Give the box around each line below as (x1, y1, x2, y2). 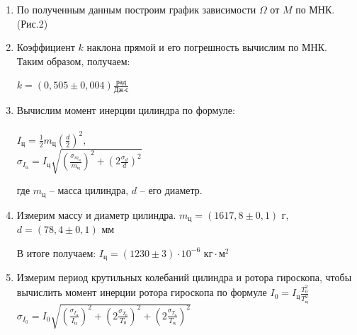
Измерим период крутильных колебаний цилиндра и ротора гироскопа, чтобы (16, 270, 352, 285)
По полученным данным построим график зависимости (16, 2, 256, 16)
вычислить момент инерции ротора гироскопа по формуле (16, 285, 267, 300)
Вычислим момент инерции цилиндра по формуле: (16, 103, 235, 118)
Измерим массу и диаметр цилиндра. (16, 207, 176, 222)
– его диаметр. (140, 183, 203, 198)
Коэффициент (16, 40, 75, 55)
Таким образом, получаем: (16, 53, 130, 68)
